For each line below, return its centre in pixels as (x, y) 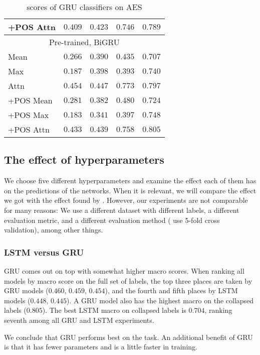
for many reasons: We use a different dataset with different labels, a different (122, 210)
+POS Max (29, 115)
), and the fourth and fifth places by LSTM (171, 290)
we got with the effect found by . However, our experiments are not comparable (126, 200)
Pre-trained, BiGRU (84, 42)
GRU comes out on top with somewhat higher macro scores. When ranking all (124, 270)
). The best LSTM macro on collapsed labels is (114, 310)
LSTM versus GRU (44, 252)
